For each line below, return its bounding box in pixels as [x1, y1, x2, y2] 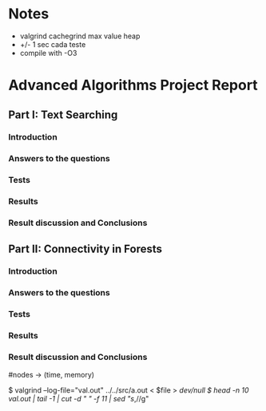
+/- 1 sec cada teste [19, 39, 86, 49]
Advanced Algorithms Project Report [8, 77, 258, 94]
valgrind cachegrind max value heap [19, 31, 141, 41]
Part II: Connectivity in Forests [8, 242, 162, 255]
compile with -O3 [19, 48, 77, 57]
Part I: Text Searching [8, 108, 118, 121]
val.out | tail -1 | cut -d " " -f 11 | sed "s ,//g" [8, 393, 149, 403]
